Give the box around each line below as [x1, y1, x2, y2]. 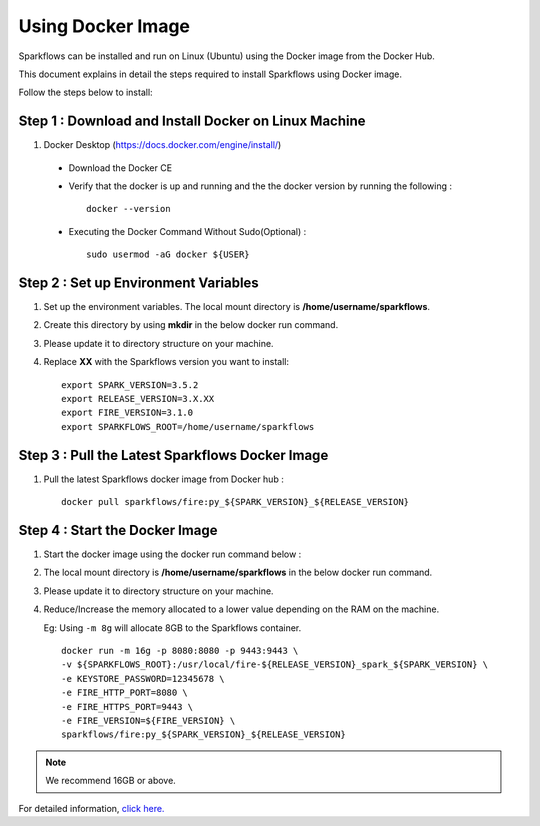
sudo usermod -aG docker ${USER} [86, 249, 250, 260]
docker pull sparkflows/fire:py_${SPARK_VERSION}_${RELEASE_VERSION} [61, 496, 410, 508]
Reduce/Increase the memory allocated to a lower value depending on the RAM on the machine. [43, 603, 440, 615]
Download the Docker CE [68, 161, 173, 174]
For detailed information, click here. [18, 802, 165, 814]
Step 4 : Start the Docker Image [18, 521, 218, 539]
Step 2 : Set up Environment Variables [18, 275, 259, 291]
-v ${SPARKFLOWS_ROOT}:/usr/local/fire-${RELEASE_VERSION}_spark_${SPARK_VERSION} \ [61, 659, 489, 670]
